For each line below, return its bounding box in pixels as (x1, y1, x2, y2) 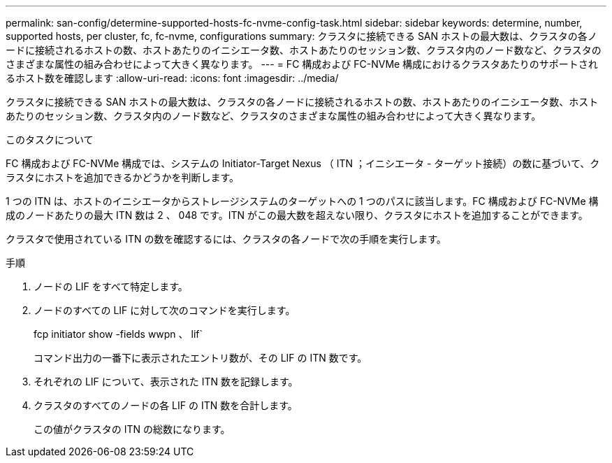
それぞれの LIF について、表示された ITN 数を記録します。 (34, 376, 298, 387)
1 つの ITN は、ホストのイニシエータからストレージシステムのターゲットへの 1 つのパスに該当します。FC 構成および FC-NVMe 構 (6, 195, 599, 207)
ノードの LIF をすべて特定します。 (34, 280, 188, 292)
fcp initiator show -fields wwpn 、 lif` (34, 328, 203, 340)
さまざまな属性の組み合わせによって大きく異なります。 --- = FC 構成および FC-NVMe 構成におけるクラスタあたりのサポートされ (6, 58, 598, 70)
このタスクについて (6, 134, 94, 145)
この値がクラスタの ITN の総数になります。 (34, 423, 231, 435)
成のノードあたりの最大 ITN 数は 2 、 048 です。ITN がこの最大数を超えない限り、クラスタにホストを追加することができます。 (6, 209, 588, 221)
